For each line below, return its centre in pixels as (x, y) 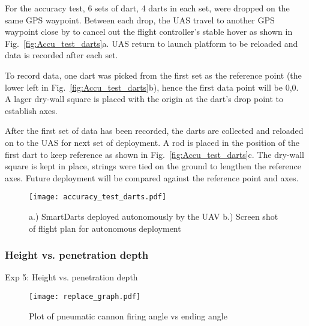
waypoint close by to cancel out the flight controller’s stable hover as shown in (149, 32)
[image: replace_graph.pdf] (85, 296)
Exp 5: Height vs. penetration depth (71, 277)
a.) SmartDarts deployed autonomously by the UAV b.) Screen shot (154, 216)
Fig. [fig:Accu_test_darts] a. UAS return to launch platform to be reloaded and (151, 43)
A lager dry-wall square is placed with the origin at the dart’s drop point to (144, 99)
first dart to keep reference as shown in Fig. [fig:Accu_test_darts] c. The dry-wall (154, 154)
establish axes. (31, 110)
